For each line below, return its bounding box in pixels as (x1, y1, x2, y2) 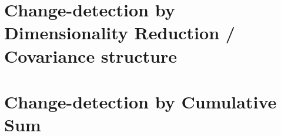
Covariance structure (4, 43, 178, 67)
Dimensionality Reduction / (4, 21, 235, 45)
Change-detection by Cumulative (4, 89, 277, 113)
